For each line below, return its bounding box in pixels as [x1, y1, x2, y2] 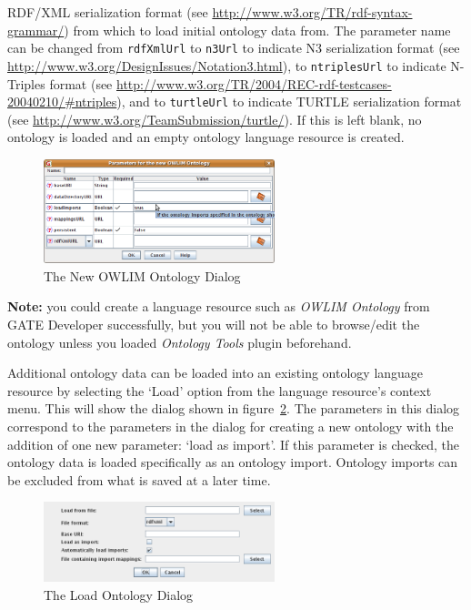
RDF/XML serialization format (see [7, 3, 208, 21]
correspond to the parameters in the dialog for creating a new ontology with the [7, 417, 454, 435]
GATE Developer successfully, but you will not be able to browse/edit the [7, 315, 420, 334]
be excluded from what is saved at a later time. [7, 470, 271, 489]
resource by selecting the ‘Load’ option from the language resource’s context [7, 381, 432, 400]
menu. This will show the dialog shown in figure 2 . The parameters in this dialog [7, 399, 460, 418]
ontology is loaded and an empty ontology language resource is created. [7, 127, 405, 147]
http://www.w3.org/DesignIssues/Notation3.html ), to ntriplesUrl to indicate [7, 56, 446, 75]
